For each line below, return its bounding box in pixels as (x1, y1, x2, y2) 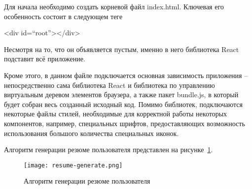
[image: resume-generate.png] (24, 162, 123, 169)
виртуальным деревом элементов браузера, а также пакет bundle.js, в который (4, 89, 239, 100)
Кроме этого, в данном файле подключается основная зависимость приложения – (4, 70, 248, 80)
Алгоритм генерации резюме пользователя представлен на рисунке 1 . (4, 144, 213, 155)
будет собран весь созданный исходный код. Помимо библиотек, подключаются (4, 99, 243, 109)
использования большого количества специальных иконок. (4, 128, 179, 138)
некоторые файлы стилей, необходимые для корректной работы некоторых (4, 108, 227, 119)
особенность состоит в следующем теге (4, 11, 123, 21)
